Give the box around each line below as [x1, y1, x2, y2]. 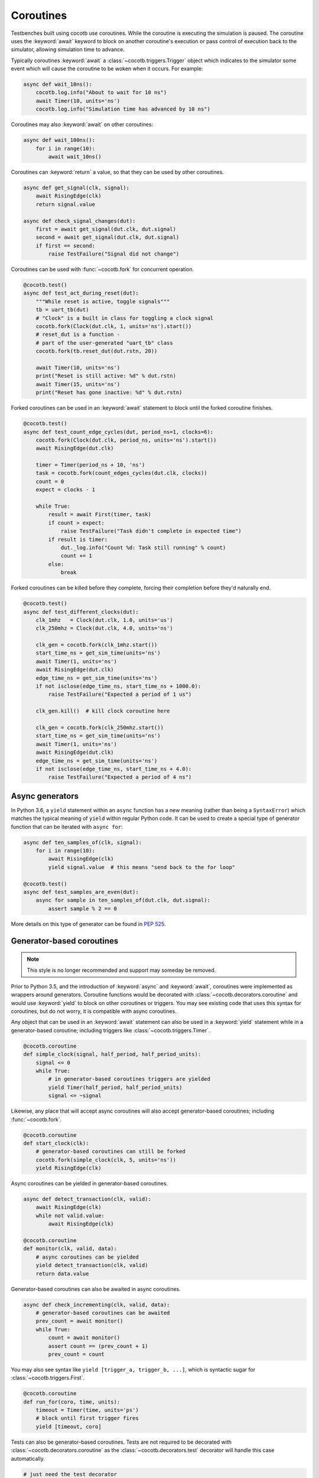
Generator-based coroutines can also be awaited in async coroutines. [11, 1285, 181, 1292]
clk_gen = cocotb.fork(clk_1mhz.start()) [35, 641, 158, 649]
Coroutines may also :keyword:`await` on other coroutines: [11, 121, 154, 128]
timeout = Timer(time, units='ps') [35, 1407, 139, 1414]
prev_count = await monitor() [35, 1318, 123, 1324]
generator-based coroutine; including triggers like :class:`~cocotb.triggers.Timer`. [11, 1026, 210, 1034]
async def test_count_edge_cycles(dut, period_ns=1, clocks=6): [23, 429, 214, 435]
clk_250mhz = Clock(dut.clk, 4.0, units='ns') [35, 625, 174, 632]
